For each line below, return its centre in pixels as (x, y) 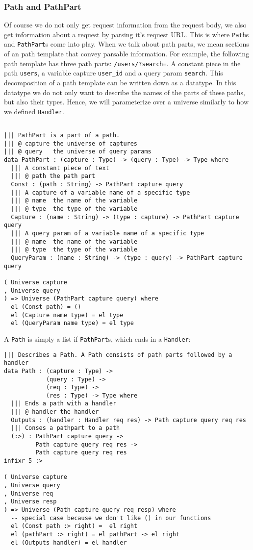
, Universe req (29, 493)
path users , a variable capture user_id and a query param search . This (114, 73)
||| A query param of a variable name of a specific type (108, 233)
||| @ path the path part (53, 176)
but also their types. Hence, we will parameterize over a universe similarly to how (126, 102)
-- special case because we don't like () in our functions (111, 518)
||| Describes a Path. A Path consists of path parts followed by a (118, 355)
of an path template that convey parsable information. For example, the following (127, 54)
